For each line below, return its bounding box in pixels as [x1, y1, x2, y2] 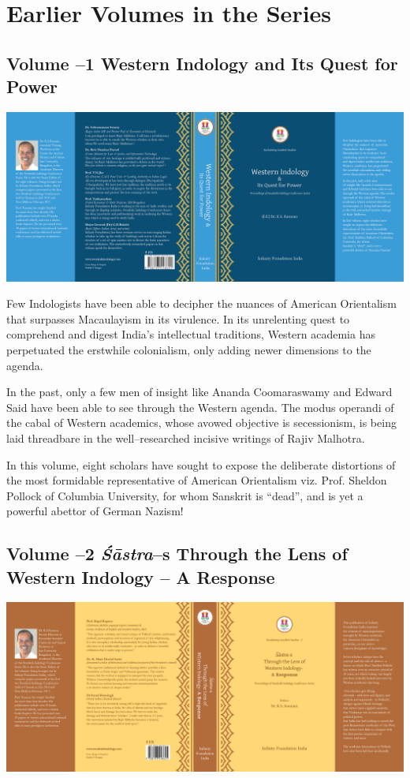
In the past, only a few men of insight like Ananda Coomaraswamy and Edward [6, 383, 393, 400]
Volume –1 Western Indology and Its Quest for [6, 50, 398, 75]
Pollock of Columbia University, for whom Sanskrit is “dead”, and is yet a [6, 487, 363, 503]
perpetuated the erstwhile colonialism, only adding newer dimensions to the [6, 341, 371, 357]
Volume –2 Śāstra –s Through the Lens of [6, 541, 348, 566]
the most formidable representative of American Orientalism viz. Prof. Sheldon [6, 472, 387, 488]
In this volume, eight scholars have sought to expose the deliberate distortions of [6, 456, 396, 473]
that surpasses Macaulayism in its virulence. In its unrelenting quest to [6, 310, 350, 327]
